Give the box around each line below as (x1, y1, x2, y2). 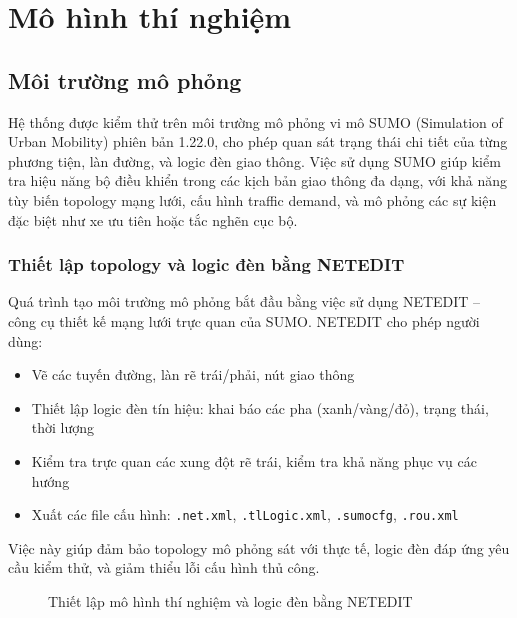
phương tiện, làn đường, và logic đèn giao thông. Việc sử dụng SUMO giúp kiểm (8, 150, 501, 171)
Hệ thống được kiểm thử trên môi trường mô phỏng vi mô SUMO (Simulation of (8, 111, 503, 132)
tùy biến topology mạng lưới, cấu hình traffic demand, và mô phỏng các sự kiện (8, 189, 497, 210)
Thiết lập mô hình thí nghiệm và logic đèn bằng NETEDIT (48, 590, 413, 611)
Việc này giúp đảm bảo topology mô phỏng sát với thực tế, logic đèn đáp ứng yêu (8, 537, 510, 558)
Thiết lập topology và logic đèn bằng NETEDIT (8, 252, 405, 277)
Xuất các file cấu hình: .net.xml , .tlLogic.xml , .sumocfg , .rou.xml (31, 504, 459, 525)
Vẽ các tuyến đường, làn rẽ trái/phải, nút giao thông (31, 364, 355, 385)
